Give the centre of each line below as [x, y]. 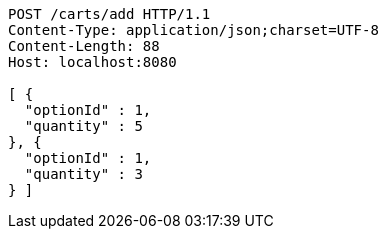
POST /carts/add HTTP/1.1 [109, 14]
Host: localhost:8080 [92, 62]
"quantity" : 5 [83, 126]
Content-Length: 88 [84, 46]
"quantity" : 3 [83, 174]
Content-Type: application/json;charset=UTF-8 [193, 30]
